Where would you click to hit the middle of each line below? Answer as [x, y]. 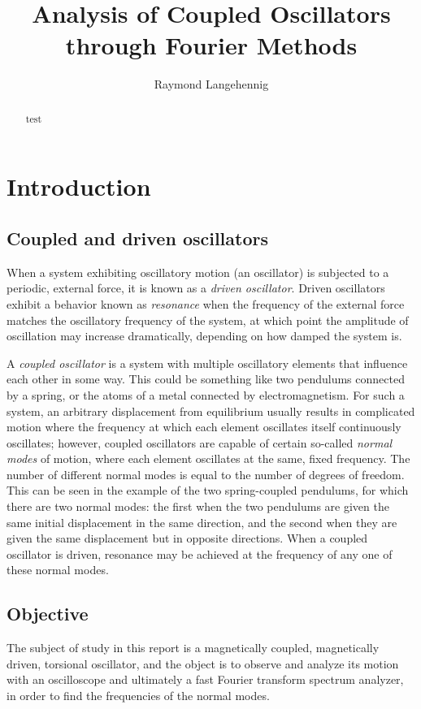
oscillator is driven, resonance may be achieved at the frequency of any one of [200, 553]
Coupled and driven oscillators [138, 238]
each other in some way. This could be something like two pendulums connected [206, 379]
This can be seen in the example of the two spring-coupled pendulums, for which [208, 490]
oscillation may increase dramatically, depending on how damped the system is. [204, 336]
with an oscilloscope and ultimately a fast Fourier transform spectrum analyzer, [205, 679]
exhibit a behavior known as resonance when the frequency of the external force [206, 303]
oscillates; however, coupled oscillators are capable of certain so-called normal [200, 442]
